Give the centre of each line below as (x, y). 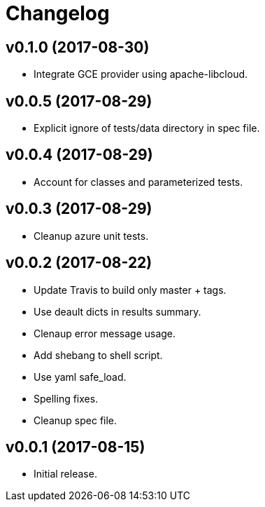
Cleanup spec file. (76, 420)
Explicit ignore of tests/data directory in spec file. (147, 128)
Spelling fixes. (66, 398)
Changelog (58, 13)
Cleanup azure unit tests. (91, 236)
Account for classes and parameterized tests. (138, 182)
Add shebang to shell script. (98, 355)
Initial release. (65, 474)
